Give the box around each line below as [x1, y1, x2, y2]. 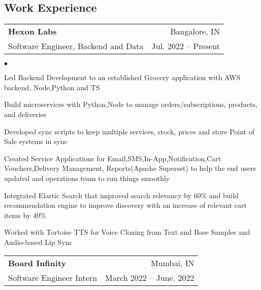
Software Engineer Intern [8, 271, 97, 283]
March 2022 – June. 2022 [105, 271, 194, 283]
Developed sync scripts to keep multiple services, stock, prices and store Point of [4, 126, 255, 136]
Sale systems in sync [4, 136, 68, 147]
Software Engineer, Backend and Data [8, 40, 144, 52]
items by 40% [4, 209, 46, 220]
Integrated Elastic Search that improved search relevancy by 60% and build [4, 190, 239, 200]
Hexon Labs [8, 25, 57, 38]
